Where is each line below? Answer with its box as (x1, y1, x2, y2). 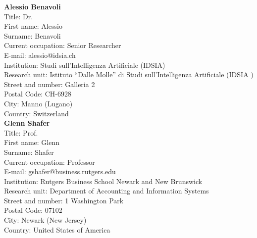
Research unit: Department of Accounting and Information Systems (4, 186, 209, 196)
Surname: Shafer (4, 146, 54, 157)
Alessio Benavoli (4, 1, 61, 11)
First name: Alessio (4, 21, 62, 31)
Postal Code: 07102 (4, 205, 62, 215)
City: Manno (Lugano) (4, 98, 73, 108)
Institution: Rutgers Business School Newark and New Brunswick (4, 176, 203, 186)
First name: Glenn (4, 137, 60, 147)
